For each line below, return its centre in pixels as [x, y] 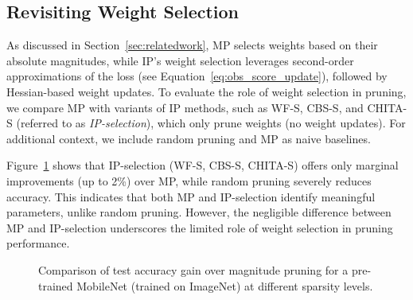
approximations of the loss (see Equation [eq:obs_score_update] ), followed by [197, 76]
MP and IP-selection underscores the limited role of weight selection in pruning [200, 227]
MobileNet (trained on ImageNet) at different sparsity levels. [225, 285]
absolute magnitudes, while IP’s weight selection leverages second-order [180, 60]
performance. [38, 243]
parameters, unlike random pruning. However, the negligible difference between [199, 212]
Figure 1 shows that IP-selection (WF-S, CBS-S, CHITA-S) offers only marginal [203, 165]
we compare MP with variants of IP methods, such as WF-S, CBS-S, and [185, 107]
